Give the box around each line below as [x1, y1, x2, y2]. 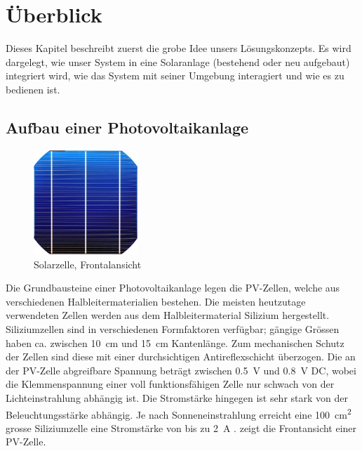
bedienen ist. [6, 81, 60, 96]
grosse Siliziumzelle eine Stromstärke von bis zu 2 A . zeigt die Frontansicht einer [6, 420, 357, 435]
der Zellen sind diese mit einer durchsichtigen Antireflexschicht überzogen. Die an [6, 349, 356, 364]
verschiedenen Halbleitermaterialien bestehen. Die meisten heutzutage [6, 294, 306, 308]
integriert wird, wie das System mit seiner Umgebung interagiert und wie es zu [6, 68, 344, 83]
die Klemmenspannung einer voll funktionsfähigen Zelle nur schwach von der [6, 377, 335, 391]
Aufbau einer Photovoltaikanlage [6, 116, 249, 138]
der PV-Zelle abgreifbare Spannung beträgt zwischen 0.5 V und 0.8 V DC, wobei [6, 362, 356, 377]
